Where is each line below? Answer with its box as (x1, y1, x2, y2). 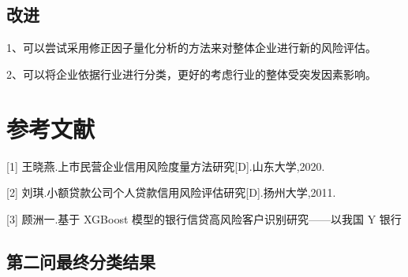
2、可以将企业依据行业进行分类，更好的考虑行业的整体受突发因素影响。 (6, 65, 376, 82)
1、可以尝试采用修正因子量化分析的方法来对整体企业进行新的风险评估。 (6, 39, 376, 56)
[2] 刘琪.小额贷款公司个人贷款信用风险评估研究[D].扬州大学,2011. (6, 184, 336, 201)
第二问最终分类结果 (6, 249, 155, 273)
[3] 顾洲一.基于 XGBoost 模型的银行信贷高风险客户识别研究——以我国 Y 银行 (6, 210, 402, 227)
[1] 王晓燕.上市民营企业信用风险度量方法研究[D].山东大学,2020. (6, 157, 325, 174)
